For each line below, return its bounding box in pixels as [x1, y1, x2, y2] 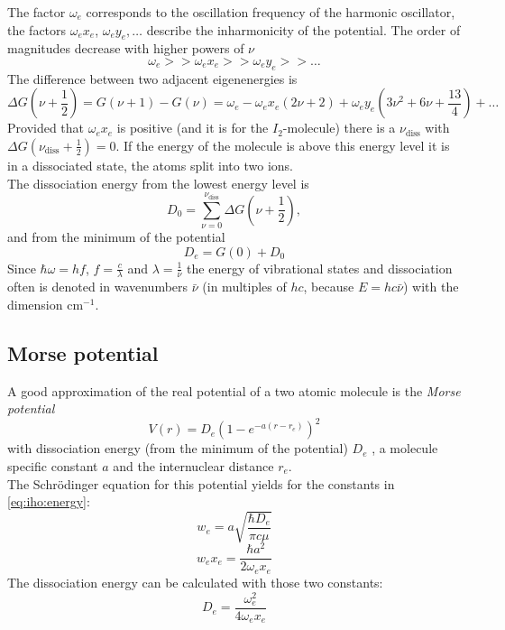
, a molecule [372, 439, 438, 458]
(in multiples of [202, 277, 287, 296]
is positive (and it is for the [116, 118, 269, 137]
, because [303, 277, 354, 296]
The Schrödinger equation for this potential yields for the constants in [7, 474, 395, 493]
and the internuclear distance [113, 457, 274, 476]
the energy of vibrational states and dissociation [187, 258, 453, 277]
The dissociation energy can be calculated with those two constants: [7, 572, 383, 591]
